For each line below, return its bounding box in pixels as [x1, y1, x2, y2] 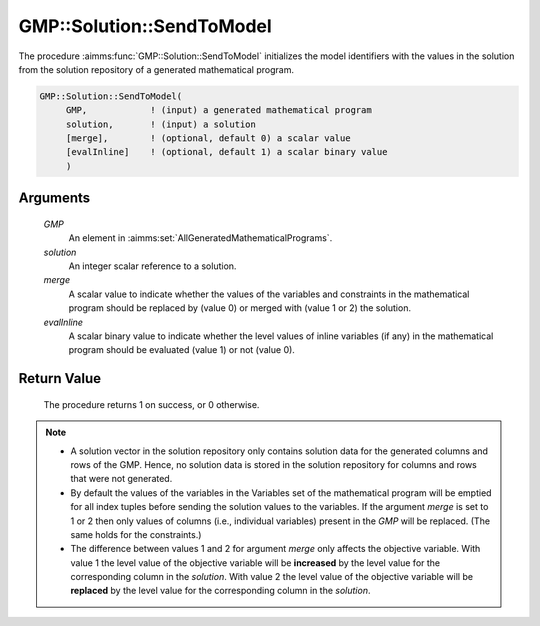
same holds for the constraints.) [70, 528, 202, 540]
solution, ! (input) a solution [65, 118, 257, 130]
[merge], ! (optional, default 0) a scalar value [65, 133, 351, 144]
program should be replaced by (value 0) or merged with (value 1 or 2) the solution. [68, 302, 412, 314]
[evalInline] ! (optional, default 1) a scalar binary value [65, 146, 388, 158]
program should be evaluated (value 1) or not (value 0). [68, 344, 295, 356]
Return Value [18, 370, 102, 387]
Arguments [18, 190, 91, 207]
